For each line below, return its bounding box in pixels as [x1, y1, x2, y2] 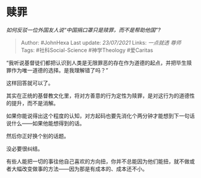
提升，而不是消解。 [11, 99, 59, 106]
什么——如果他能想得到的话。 [11, 119, 85, 127]
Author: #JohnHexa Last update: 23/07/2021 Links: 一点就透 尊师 [20, 39, 181, 46]
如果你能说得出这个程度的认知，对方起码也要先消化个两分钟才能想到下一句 [6, 112, 190, 119]
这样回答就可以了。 [6, 79, 54, 87]
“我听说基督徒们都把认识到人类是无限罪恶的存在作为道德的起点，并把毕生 [6, 59, 187, 66]
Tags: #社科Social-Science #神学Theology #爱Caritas [20, 46, 154, 54]
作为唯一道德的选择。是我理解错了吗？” [11, 66, 109, 73]
